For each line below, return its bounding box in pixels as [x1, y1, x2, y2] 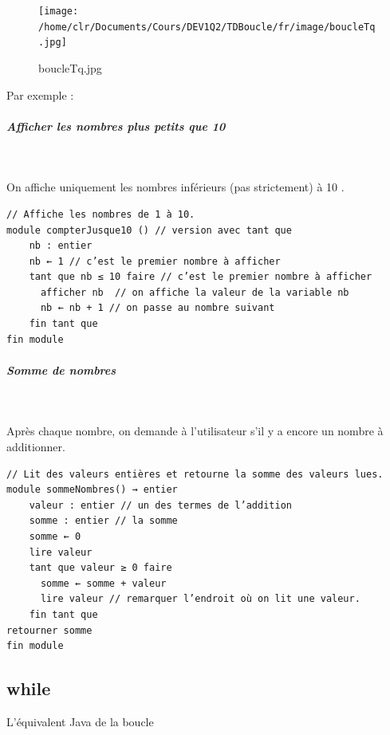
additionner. [6, 438, 65, 454]
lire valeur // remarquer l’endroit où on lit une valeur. [40, 593, 360, 605]
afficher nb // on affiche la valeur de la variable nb [40, 286, 349, 298]
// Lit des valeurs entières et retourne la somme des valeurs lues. [6, 468, 384, 480]
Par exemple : [6, 86, 74, 103]
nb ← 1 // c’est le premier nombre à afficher [29, 255, 281, 267]
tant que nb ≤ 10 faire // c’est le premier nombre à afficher [29, 271, 372, 283]
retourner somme [6, 624, 93, 636]
